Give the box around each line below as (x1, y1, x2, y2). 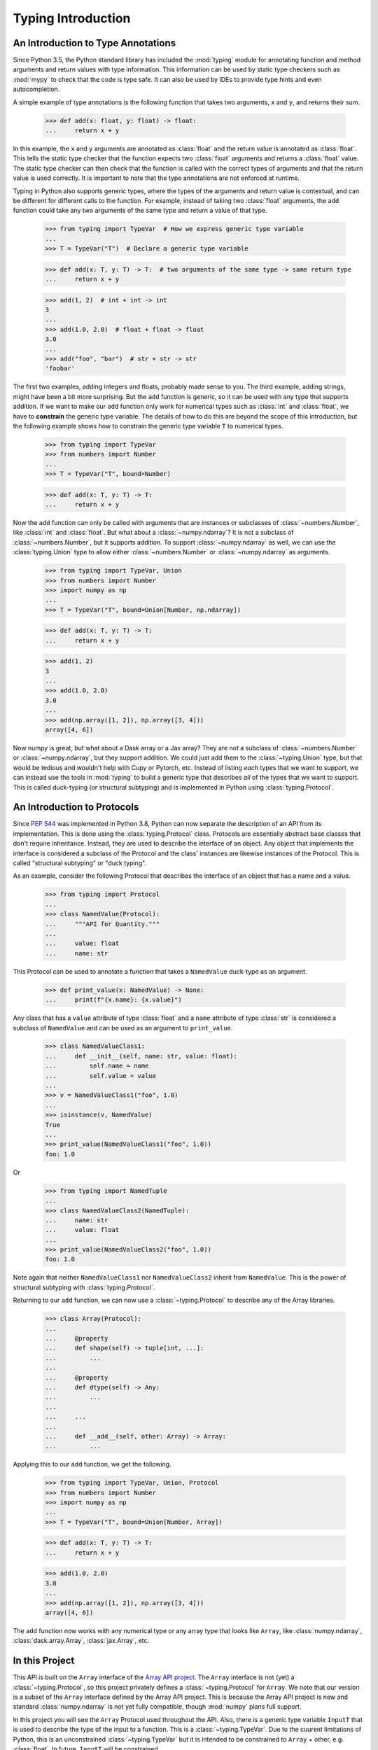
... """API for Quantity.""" (45, 920, 160, 927)
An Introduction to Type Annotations (13, 37, 176, 49)
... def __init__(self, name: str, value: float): (45, 1052, 237, 1060)
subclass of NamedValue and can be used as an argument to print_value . (13, 1023, 233, 1032)
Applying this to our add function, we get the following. (13, 1460, 171, 1469)
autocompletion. (13, 85, 60, 94)
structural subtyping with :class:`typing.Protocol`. (13, 1283, 155, 1291)
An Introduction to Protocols (13, 801, 139, 813)
